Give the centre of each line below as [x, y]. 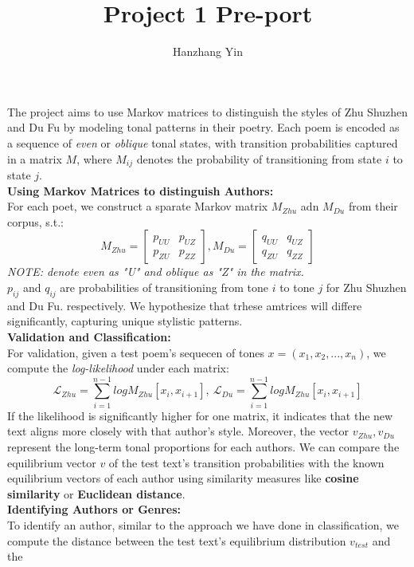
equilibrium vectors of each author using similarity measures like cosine [183, 478]
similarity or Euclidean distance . [96, 493]
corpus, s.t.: [35, 221]
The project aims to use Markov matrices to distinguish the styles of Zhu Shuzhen [208, 111]
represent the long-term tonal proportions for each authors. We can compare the [203, 447]
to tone [297, 287]
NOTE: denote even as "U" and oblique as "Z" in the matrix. [156, 272]
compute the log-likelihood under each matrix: [118, 368]
